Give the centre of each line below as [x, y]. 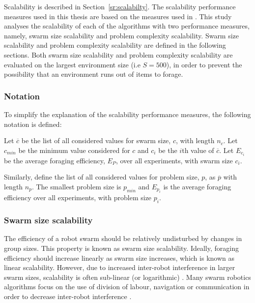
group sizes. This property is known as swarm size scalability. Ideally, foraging [121, 248]
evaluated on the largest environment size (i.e [72, 64]
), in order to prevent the [204, 64]
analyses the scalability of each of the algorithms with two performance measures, [127, 26]
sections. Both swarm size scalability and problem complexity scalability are [118, 54]
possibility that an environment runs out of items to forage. [94, 74]
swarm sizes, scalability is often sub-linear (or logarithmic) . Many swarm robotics [127, 277]
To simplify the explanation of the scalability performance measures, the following [127, 114]
